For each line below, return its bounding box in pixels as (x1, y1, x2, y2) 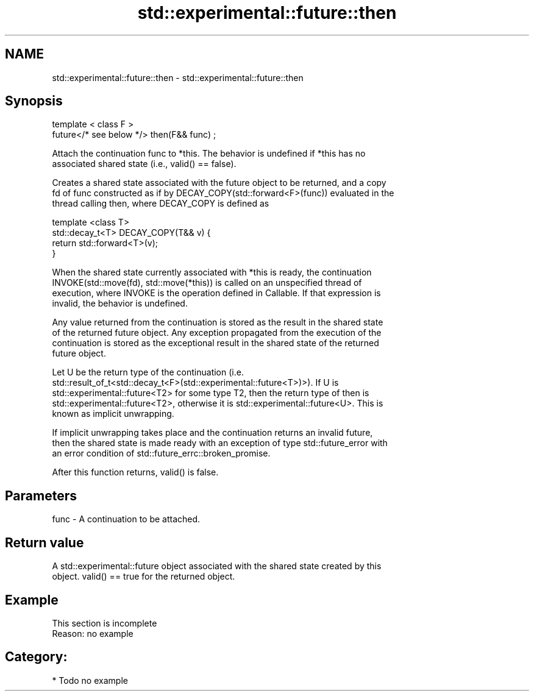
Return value (5, 534, 84, 550)
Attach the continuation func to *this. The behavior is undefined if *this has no (52, 148, 366, 159)
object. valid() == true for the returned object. (52, 571, 235, 582)
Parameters (5, 488, 77, 503)
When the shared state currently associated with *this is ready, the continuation (52, 267, 372, 278)
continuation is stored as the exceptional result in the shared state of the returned (52, 338, 379, 349)
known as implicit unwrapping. (52, 408, 174, 419)
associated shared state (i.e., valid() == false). (52, 158, 237, 169)
